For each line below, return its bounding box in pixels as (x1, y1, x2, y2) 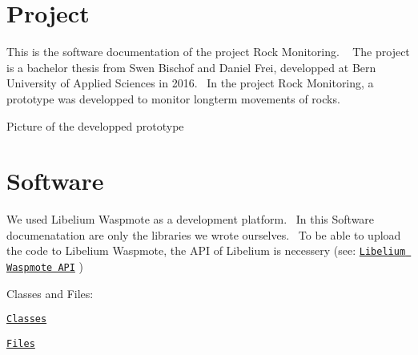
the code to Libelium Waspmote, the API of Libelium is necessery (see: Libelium (6, 242, 406, 259)
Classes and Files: (6, 284, 94, 301)
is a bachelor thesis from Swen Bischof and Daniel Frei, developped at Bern (6, 58, 376, 75)
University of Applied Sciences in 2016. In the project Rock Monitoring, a (6, 75, 374, 91)
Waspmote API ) (6, 258, 84, 275)
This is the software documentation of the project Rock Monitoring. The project (6, 43, 410, 60)
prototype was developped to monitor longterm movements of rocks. (6, 90, 340, 107)
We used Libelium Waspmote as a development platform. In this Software (6, 211, 375, 228)
